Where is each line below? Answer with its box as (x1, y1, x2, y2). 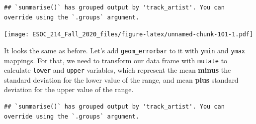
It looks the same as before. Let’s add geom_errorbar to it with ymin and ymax (4, 45, 245, 55)
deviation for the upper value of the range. (4, 84, 134, 95)
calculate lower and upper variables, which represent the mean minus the (4, 65, 231, 75)
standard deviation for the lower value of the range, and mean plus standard (4, 74, 239, 85)
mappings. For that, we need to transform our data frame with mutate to (4, 55, 228, 65)
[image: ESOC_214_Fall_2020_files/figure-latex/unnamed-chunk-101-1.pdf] (4, 31, 254, 38)
